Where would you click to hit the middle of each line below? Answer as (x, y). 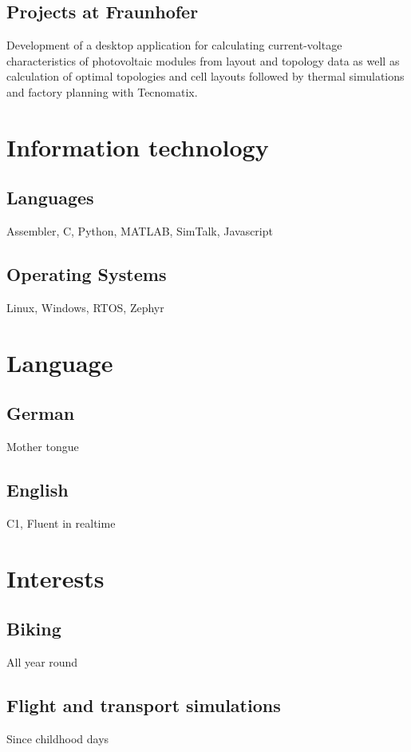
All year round (42, 662)
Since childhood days (58, 738)
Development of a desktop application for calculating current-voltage (174, 45)
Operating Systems (87, 274)
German (41, 413)
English (38, 490)
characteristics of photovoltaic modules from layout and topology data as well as (203, 60)
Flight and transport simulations (144, 705)
